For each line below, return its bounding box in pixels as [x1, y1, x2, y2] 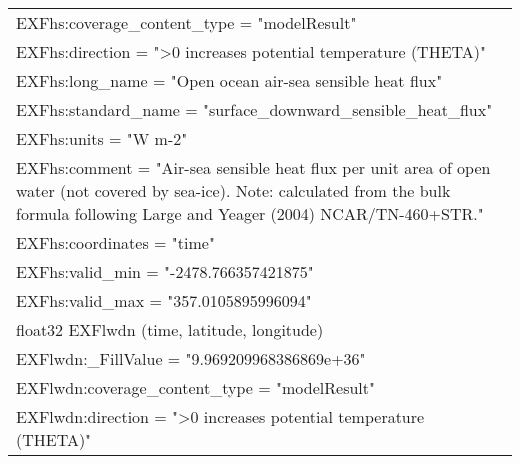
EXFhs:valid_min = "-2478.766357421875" [16, 260, 314, 283]
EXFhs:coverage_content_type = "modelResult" [16, 11, 357, 34]
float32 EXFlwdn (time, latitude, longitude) [16, 318, 324, 341]
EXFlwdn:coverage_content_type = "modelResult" [16, 376, 375, 399]
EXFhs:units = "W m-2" [16, 127, 188, 150]
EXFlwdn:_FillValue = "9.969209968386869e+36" [16, 347, 366, 370]
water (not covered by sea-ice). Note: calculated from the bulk [16, 179, 451, 202]
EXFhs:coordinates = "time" [16, 231, 215, 254]
